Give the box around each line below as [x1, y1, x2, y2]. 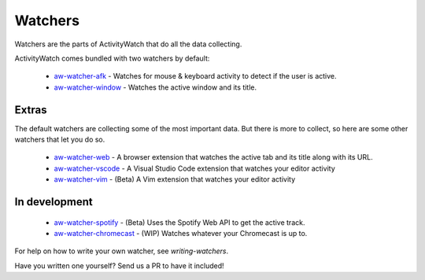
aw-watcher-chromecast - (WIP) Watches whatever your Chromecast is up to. [54, 228, 308, 238]
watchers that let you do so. [14, 134, 105, 145]
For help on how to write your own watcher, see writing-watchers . [14, 246, 229, 256]
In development [14, 195, 94, 208]
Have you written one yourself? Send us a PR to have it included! [14, 260, 224, 271]
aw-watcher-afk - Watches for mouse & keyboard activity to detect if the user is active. [54, 72, 337, 81]
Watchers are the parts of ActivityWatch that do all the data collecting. [14, 39, 242, 49]
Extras [14, 103, 47, 116]
